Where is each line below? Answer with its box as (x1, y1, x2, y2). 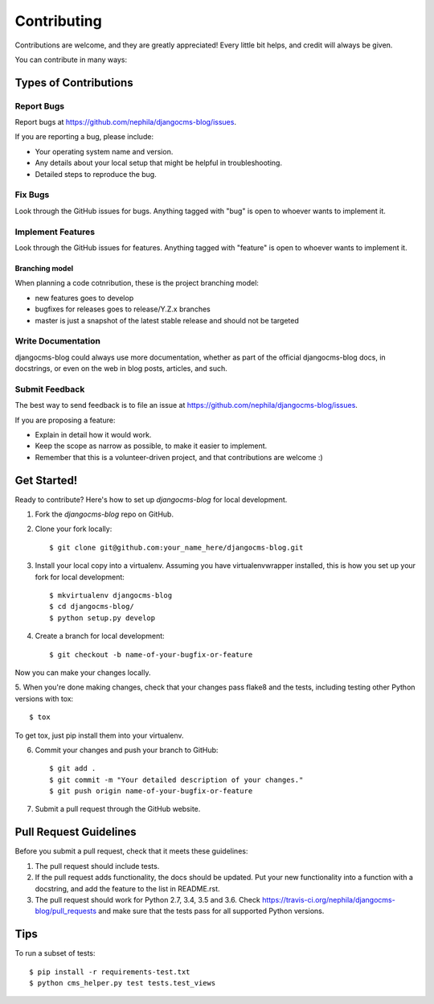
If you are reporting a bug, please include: (14, 132, 154, 142)
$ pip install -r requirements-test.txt (29, 967, 190, 977)
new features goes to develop (35, 293, 134, 302)
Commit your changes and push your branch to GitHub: (35, 745, 219, 755)
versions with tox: (14, 693, 74, 703)
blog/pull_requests (35, 906, 96, 916)
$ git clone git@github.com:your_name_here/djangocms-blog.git (49, 543, 304, 552)
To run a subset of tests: (14, 948, 96, 958)
